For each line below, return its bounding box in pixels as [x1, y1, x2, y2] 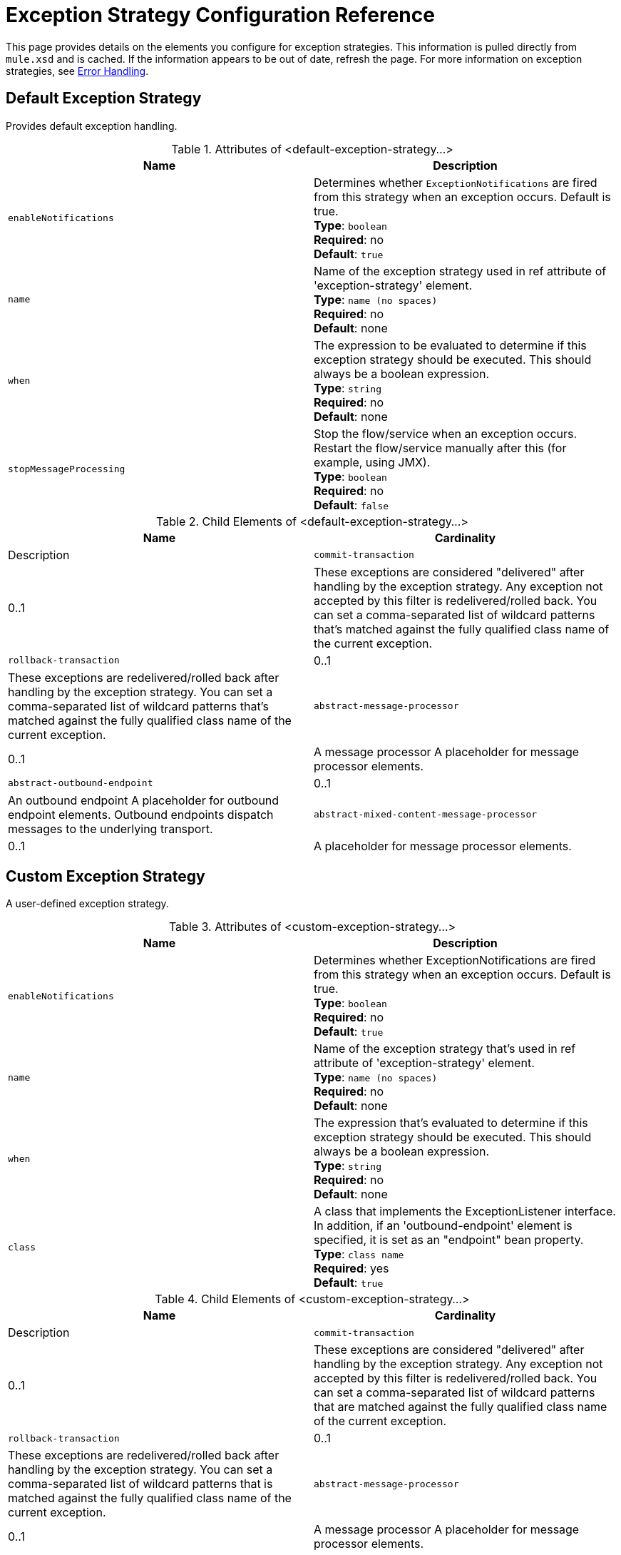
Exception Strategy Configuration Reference [6, 3, 435, 27]
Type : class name [314, 1247, 404, 1262]
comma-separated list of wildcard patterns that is [8, 1477, 273, 1492]
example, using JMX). [314, 454, 431, 469]
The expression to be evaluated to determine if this [314, 337, 587, 352]
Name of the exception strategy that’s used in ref [314, 1041, 576, 1056]
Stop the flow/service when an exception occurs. [314, 426, 578, 441]
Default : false [314, 497, 389, 512]
